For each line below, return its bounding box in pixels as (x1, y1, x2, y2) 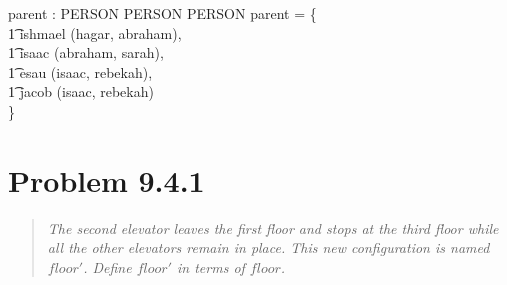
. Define (83, 256, 132, 277)
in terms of (177, 256, 245, 277)
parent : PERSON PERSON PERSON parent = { (8, 3, 317, 23)
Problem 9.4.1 (8, 159, 205, 200)
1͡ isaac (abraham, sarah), (8, 42, 164, 63)
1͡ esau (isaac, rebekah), (8, 61, 153, 82)
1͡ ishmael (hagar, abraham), (8, 22, 182, 43)
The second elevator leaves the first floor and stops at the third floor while (47, 217, 499, 238)
